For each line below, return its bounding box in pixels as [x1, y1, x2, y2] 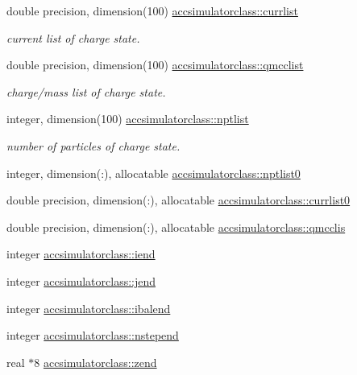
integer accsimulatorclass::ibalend [6, 299, 171, 316]
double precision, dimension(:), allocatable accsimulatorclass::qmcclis [6, 218, 346, 235]
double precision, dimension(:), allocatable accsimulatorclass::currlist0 [6, 192, 351, 208]
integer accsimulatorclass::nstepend [6, 327, 179, 344]
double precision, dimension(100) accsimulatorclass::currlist [6, 2, 298, 19]
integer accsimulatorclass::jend [6, 272, 156, 289]
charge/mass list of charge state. [6, 83, 166, 100]
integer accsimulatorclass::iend [6, 245, 156, 262]
